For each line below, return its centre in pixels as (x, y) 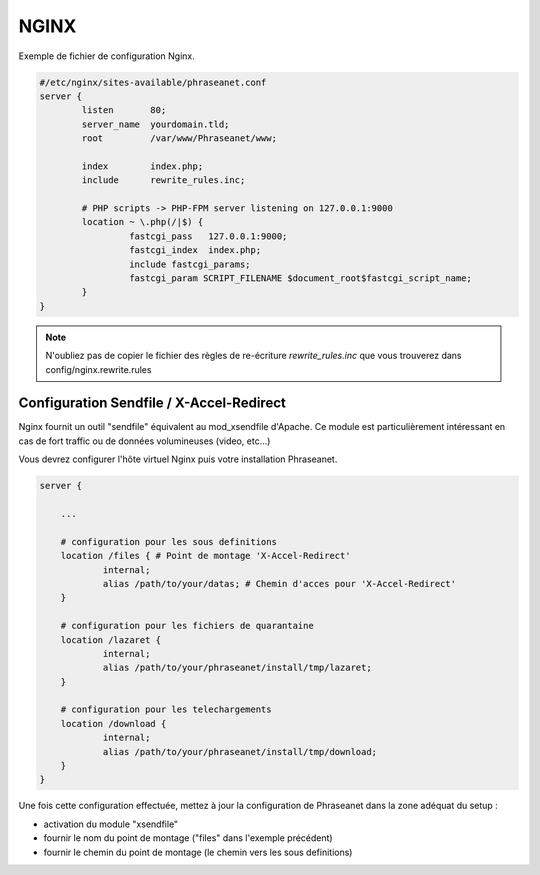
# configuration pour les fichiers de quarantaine (187, 626)
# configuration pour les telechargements (166, 709)
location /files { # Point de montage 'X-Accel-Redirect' (205, 556)
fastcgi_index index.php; (195, 250)
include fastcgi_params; (189, 264)
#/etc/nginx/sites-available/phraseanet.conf (153, 82)
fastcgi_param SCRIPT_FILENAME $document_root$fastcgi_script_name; (300, 278)
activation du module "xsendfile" (111, 824)
